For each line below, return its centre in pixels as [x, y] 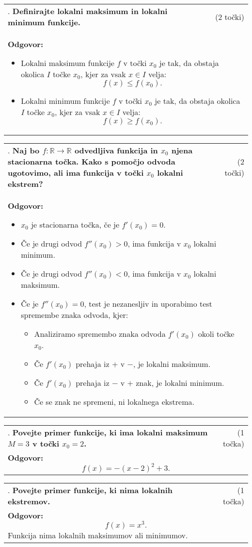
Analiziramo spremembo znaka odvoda [100, 334]
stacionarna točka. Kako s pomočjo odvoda [92, 161]
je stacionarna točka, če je [75, 224]
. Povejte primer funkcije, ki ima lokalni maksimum [108, 432]
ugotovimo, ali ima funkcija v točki [76, 173]
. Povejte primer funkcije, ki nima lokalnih [90, 490]
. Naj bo [24, 150]
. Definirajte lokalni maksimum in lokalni [88, 11]
